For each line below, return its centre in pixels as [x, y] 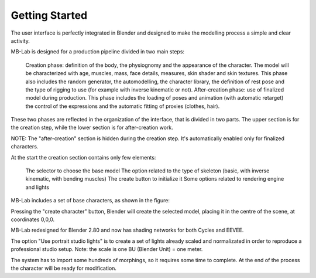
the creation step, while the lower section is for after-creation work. [92, 128]
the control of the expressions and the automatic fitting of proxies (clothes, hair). [123, 106]
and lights [37, 187]
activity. [20, 40]
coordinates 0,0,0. [33, 219]
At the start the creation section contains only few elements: [83, 157]
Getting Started [49, 15]
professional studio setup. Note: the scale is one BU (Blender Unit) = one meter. [107, 249]
